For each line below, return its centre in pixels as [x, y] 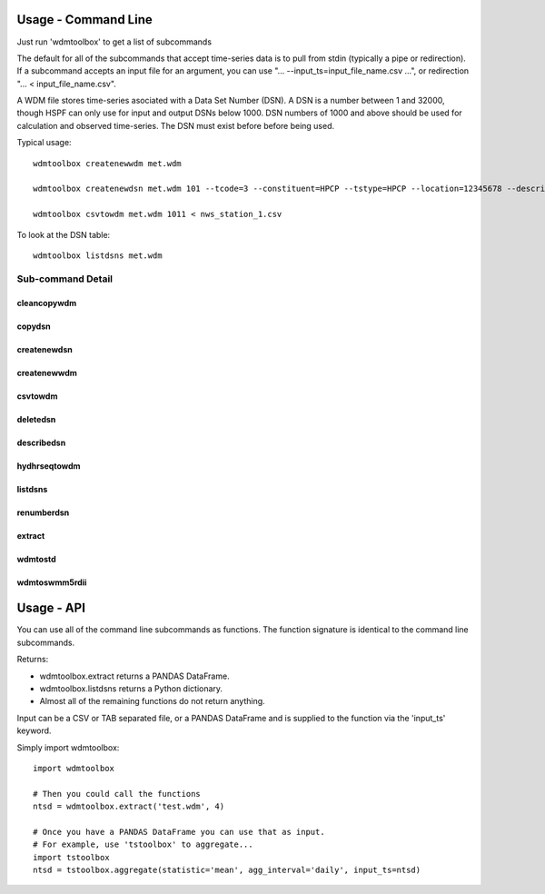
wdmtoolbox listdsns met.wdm [98, 255]
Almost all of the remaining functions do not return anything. [152, 701]
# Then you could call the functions [117, 794]
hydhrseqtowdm [49, 466]
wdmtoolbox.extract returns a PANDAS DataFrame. [135, 676]
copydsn [34, 326]
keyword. [34, 730]
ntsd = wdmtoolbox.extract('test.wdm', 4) [129, 807]
